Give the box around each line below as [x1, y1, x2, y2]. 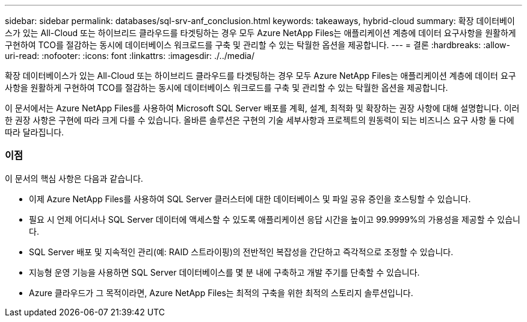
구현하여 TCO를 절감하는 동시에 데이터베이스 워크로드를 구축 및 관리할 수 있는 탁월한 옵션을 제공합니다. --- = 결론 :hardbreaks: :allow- [5, 40, 511, 50]
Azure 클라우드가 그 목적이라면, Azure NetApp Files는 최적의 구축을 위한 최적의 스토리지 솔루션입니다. [29, 287, 413, 298]
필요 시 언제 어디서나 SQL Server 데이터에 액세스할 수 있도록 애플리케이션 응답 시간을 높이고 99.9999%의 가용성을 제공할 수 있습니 [29, 214, 520, 224]
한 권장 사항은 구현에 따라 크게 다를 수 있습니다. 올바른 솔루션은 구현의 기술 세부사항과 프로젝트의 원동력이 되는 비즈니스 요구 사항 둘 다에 [5, 115, 514, 125]
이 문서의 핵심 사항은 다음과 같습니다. [5, 173, 143, 184]
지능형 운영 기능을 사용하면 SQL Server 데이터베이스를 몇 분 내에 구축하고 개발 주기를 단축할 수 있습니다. [29, 267, 420, 277]
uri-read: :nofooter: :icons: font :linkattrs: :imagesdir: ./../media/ [5, 51, 255, 61]
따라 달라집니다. [5, 127, 64, 137]
